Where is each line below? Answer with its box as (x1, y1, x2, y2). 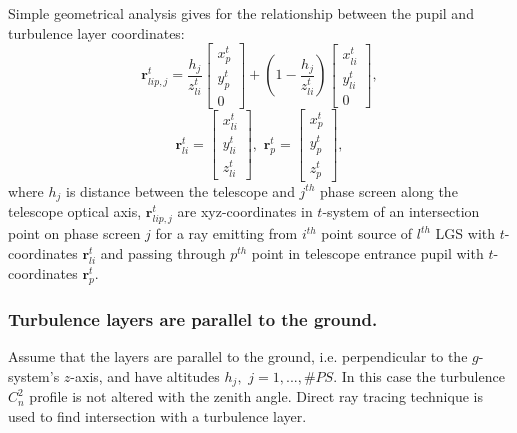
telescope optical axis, (8, 201, 142, 222)
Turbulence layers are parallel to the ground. (8, 306, 378, 331)
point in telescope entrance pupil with (251, 242, 484, 263)
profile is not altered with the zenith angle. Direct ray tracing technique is (29, 386, 483, 407)
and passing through (100, 242, 226, 263)
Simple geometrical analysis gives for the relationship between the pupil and (8, 3, 474, 23)
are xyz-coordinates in (177, 201, 313, 222)
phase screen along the (320, 180, 458, 201)
